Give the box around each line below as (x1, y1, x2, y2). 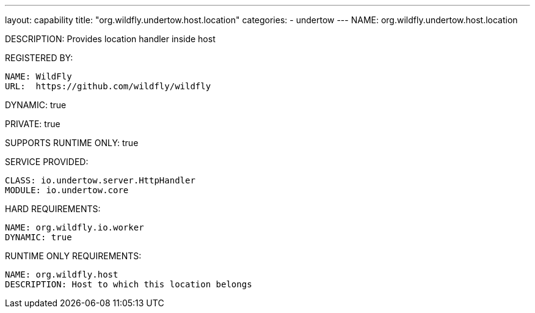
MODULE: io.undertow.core (5, 185, 129, 195)
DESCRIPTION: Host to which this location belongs (5, 279, 252, 289)
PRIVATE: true (5, 119, 60, 129)
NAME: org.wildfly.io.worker (5, 223, 144, 232)
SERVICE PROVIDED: (5, 156, 89, 167)
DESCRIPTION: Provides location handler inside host (5, 34, 216, 44)
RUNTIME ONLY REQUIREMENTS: (5, 251, 142, 261)
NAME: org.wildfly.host (5, 270, 118, 279)
